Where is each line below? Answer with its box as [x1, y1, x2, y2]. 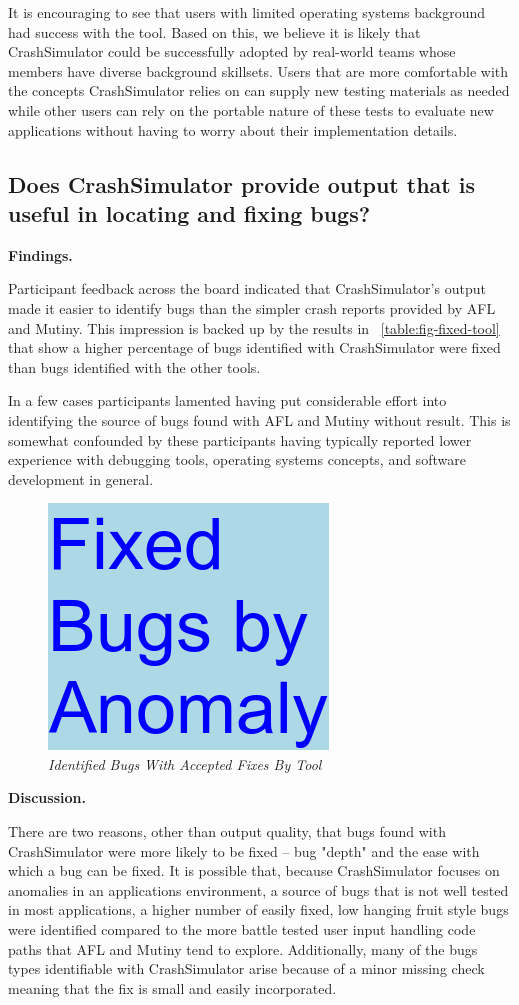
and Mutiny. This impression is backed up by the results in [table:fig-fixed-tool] [8, 317, 500, 338]
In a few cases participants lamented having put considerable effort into [8, 390, 447, 411]
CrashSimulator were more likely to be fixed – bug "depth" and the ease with [8, 840, 480, 861]
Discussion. [8, 787, 86, 808]
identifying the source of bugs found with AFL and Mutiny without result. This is [8, 409, 511, 430]
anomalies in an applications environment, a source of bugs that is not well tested [8, 879, 509, 900]
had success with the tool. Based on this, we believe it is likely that [8, 21, 421, 42]
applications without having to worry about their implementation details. [8, 119, 458, 140]
